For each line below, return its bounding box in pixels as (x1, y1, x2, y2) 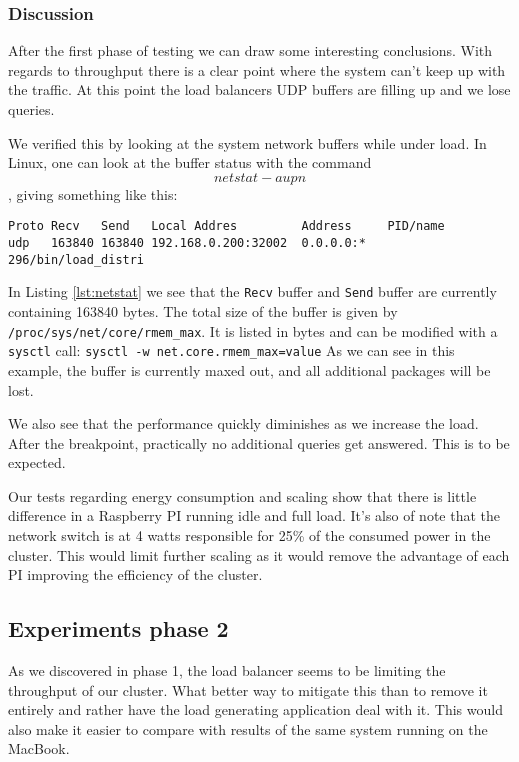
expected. (8, 452, 66, 473)
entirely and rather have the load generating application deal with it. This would (8, 699, 503, 720)
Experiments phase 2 (8, 613, 229, 644)
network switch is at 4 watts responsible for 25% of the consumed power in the (8, 525, 491, 546)
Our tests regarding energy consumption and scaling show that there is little (8, 485, 477, 506)
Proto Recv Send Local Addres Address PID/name (8, 219, 445, 234)
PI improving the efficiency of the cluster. (8, 564, 263, 585)
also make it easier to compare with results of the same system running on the (8, 718, 488, 739)
